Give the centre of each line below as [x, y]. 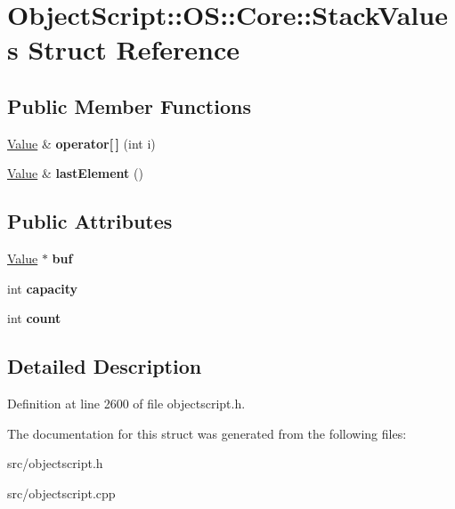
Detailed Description [105, 366]
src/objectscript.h [55, 463]
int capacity [43, 288]
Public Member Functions [129, 105]
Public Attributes [90, 221]
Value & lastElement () [75, 173]
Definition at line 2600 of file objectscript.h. [126, 404]
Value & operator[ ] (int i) [81, 143]
